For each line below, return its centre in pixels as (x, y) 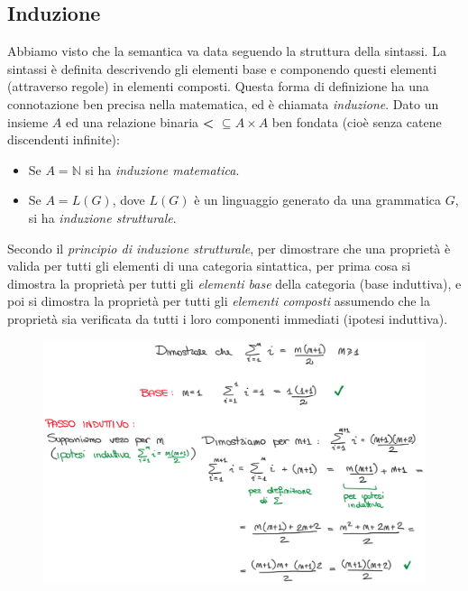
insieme (28, 121)
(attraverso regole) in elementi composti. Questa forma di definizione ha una (218, 86)
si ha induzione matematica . (162, 169)
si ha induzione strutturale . (102, 217)
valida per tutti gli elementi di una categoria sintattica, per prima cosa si (209, 266)
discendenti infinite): (64, 139)
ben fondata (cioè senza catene (357, 121)
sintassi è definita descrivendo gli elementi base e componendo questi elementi (222, 68)
